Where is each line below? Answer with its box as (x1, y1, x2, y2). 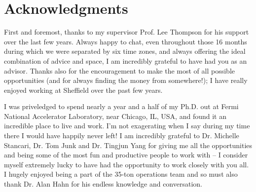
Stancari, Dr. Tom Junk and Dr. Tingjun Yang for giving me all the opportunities (4, 140, 253, 150)
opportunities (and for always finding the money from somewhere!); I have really (4, 75, 248, 85)
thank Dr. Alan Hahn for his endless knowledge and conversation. (4, 179, 202, 189)
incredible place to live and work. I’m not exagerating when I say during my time (4, 120, 250, 131)
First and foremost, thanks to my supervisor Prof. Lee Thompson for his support (4, 27, 249, 37)
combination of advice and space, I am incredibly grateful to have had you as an (4, 55, 247, 66)
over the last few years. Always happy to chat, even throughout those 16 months (4, 36, 247, 46)
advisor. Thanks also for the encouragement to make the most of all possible (4, 65, 235, 76)
